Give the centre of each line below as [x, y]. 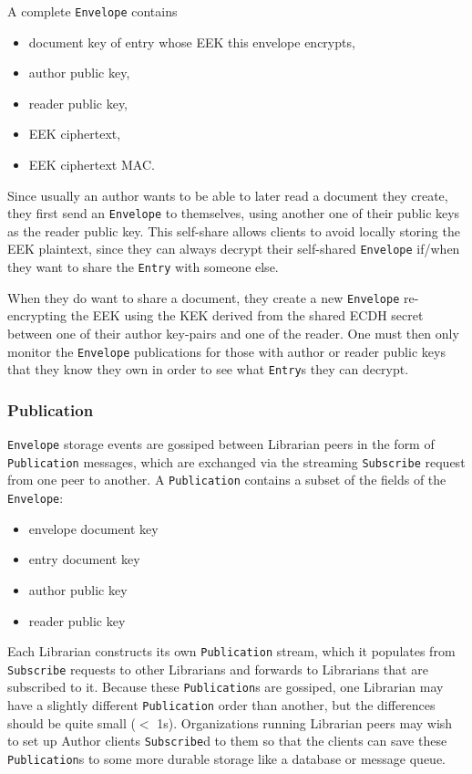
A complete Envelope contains [92, 11]
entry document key [84, 559]
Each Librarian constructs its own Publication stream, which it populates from [231, 651]
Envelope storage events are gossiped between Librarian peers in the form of [221, 444]
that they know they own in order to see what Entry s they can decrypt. [208, 369]
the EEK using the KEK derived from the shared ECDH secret [247, 315]
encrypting [37, 315]
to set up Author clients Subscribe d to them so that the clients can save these [227, 741]
